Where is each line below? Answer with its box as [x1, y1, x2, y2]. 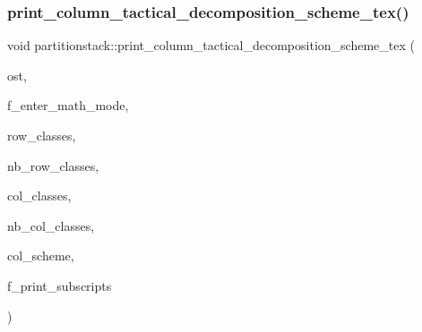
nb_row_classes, [7, 156, 99, 175]
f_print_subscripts [7, 276, 112, 294]
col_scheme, [7, 246, 74, 265]
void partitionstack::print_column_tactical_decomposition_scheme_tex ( [7, 36, 415, 55]
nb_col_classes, [7, 216, 95, 234]
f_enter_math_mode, [7, 96, 129, 115]
